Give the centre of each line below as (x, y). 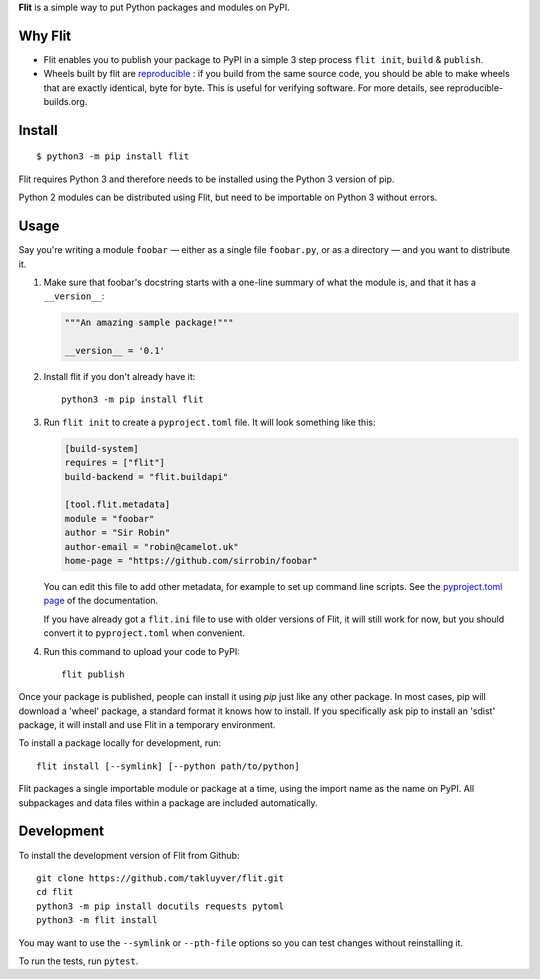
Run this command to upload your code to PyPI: (141, 651)
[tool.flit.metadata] (117, 504)
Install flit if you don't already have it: (119, 377)
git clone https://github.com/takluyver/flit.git (160, 878)
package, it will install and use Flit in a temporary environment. (147, 725)
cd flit (55, 892)
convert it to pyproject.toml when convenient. (144, 633)
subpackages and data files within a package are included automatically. (168, 802)
